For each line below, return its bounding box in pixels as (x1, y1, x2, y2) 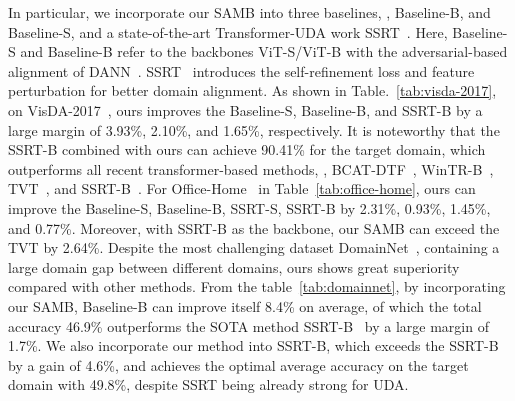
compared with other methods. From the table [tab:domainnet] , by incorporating (8, 276, 506, 297)
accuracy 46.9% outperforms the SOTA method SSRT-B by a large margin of (8, 315, 489, 336)
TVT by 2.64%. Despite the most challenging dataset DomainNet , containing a (8, 237, 500, 258)
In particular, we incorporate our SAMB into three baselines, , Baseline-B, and (8, 2, 491, 22)
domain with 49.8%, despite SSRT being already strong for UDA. (8, 374, 409, 395)
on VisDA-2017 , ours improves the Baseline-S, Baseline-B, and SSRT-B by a (8, 99, 483, 120)
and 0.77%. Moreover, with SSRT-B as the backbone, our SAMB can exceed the (8, 217, 500, 238)
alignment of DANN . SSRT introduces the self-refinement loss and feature (8, 60, 475, 81)
